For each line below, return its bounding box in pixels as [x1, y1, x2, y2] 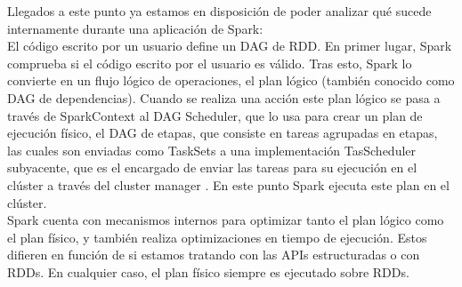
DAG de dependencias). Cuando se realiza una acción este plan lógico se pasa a [7, 88, 441, 107]
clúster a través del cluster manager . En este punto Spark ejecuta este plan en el [7, 175, 450, 194]
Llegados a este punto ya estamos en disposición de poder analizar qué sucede [7, 2, 432, 20]
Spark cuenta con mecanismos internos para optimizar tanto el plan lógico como [7, 211, 444, 229]
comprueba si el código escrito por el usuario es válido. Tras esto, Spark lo [7, 53, 412, 72]
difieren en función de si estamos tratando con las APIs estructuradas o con [7, 245, 420, 264]
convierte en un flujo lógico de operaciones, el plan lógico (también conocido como [7, 71, 455, 90]
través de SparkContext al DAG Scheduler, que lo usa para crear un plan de [7, 106, 423, 124]
